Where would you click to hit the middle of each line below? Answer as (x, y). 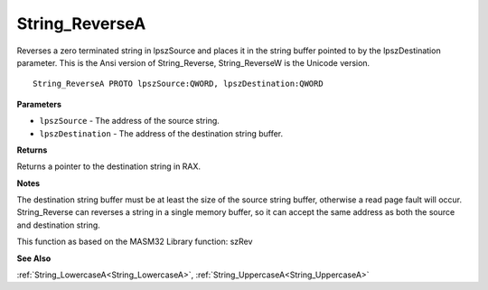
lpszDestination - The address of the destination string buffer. (161, 133)
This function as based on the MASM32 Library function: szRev (135, 242)
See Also (34, 258)
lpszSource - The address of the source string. (130, 121)
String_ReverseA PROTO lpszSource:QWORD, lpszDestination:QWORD (178, 84)
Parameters (39, 104)
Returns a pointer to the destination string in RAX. (109, 166)
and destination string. (59, 225)
